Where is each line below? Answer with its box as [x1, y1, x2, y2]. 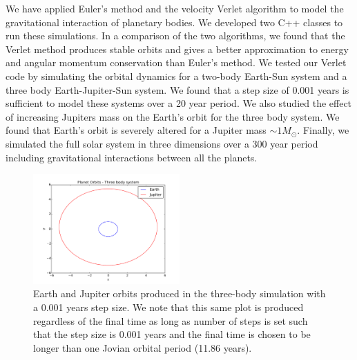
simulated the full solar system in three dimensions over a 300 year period [6, 136, 318, 150]
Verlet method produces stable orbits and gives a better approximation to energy [6, 41, 349, 56]
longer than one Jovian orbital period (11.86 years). [33, 340, 252, 354]
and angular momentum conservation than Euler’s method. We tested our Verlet [6, 55, 347, 70]
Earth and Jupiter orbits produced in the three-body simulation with [33, 286, 326, 301]
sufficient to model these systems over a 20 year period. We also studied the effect [6, 96, 352, 110]
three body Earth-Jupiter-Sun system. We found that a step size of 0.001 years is [6, 82, 349, 97]
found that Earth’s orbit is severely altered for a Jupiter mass [6, 123, 267, 137]
